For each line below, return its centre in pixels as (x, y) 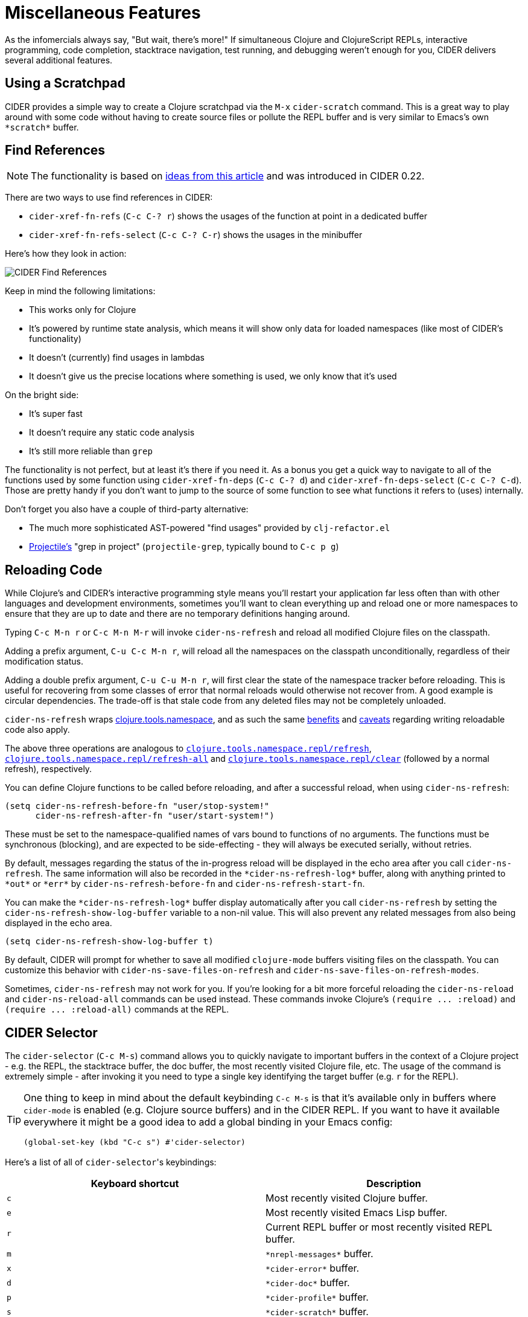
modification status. (44, 662)
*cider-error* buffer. (313, 1268)
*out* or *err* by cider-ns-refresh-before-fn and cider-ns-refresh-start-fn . (185, 884)
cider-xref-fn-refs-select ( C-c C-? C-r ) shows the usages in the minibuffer (196, 235)
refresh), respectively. (49, 769)
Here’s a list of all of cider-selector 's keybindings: (111, 1162)
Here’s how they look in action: (66, 254)
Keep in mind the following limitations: (80, 291)
